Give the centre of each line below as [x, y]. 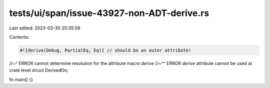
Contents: [19, 37]
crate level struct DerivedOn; [39, 70]
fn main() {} [21, 79]
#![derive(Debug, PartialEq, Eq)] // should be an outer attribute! [105, 50]
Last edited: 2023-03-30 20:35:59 [45, 28]
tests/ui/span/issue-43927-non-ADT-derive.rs [109, 13]
